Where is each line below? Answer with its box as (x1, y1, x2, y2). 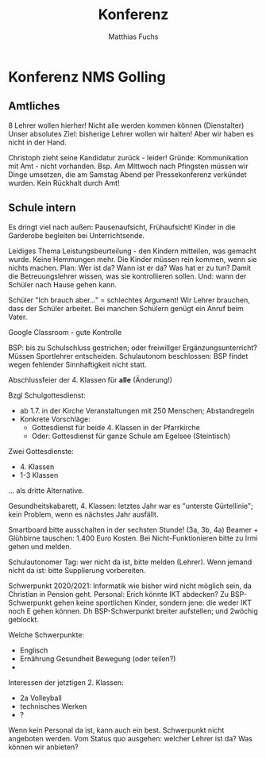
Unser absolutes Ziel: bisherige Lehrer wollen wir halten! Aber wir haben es (8, 129, 254, 138)
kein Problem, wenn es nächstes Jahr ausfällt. (8, 510, 159, 519)
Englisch (19, 645, 48, 655)
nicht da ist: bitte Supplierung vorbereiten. (8, 565, 146, 575)
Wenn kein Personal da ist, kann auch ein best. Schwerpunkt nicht (8, 725, 225, 735)
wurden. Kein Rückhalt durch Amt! (8, 178, 121, 187)
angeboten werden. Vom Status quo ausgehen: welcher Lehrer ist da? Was (8, 733, 253, 743)
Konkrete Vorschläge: (19, 414, 91, 424)
